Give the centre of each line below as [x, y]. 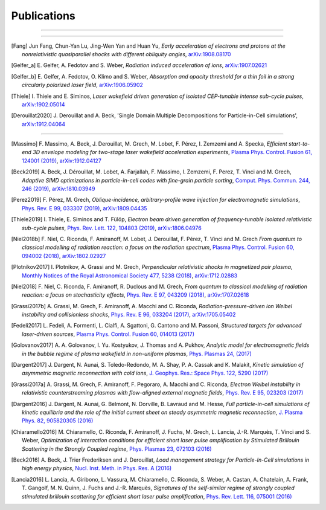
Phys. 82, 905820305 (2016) [58, 421]
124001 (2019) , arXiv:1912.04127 [62, 161]
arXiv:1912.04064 [44, 124]
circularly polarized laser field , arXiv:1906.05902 [82, 85]
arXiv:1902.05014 [44, 104]
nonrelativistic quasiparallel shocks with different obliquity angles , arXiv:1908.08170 [126, 54]
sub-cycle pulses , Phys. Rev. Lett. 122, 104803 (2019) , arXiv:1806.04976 [112, 228]
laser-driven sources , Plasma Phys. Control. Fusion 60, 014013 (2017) [108, 334]
